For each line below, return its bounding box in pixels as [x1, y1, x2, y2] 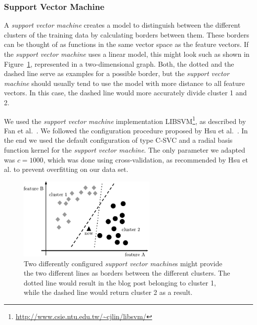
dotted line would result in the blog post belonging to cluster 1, [24, 277, 216, 287]
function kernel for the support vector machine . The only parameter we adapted [4, 145, 245, 155]
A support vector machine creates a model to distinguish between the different [4, 20, 241, 30]
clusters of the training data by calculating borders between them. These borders [4, 29, 250, 40]
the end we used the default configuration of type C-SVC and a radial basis [4, 135, 233, 145]
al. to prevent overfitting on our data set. [4, 164, 128, 174]
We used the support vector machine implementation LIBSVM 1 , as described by [4, 114, 246, 126]
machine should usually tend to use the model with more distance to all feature [4, 78, 245, 88]
